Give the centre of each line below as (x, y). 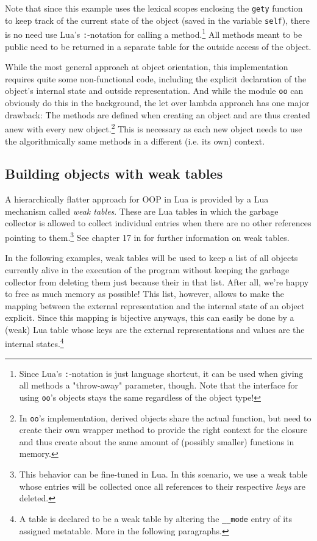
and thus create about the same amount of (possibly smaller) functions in (157, 441)
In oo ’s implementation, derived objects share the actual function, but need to (165, 417)
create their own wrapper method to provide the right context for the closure (163, 430)
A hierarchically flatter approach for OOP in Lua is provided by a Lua (137, 199)
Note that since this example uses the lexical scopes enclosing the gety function (154, 8)
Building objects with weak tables (114, 174)
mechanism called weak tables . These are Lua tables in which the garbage (142, 211)
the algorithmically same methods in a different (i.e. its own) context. (135, 141)
